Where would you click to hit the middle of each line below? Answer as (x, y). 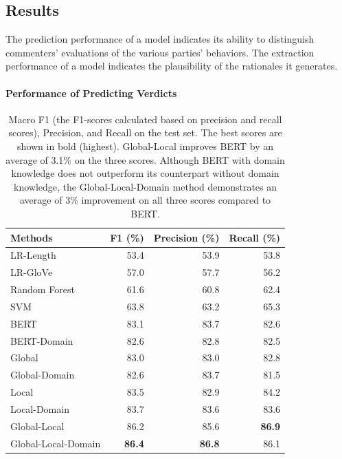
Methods (32, 237)
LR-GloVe (32, 272)
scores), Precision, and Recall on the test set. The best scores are (145, 132)
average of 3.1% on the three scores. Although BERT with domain (145, 159)
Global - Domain (43, 375)
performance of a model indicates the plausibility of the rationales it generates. (172, 66)
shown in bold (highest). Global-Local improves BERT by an (146, 146)
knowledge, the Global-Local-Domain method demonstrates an (146, 186)
